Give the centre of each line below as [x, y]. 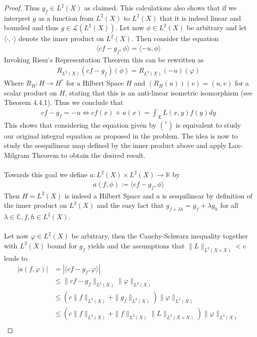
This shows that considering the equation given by [80, 124]
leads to [16, 258]
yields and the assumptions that [136, 245]
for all [229, 205]
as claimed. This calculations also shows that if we [160, 7]
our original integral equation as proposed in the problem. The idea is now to [121, 135]
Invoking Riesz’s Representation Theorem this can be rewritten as [104, 59]
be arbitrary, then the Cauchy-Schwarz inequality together [160, 236]
